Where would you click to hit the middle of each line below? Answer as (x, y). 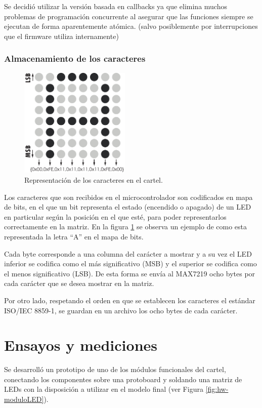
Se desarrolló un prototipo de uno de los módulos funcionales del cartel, (115, 369)
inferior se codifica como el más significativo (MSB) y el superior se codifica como (130, 263)
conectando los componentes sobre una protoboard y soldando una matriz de (123, 379)
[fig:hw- (217, 389)
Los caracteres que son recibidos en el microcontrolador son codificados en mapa (128, 197)
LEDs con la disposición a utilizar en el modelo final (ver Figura (104, 389)
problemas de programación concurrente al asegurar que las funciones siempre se (129, 16)
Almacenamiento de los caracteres (75, 58)
